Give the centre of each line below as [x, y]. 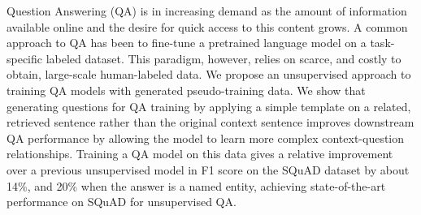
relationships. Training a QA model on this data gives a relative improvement [200, 154]
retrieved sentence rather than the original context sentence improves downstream [210, 122]
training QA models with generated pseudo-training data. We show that [186, 90]
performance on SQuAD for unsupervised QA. [122, 202]
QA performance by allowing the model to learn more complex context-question [206, 138]
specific [25, 58]
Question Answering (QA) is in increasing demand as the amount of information [207, 11]
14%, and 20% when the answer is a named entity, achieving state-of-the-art [196, 185]
